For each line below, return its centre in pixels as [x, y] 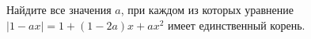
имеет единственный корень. [237, 25]
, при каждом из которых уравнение [207, 9]
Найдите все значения [59, 9]
